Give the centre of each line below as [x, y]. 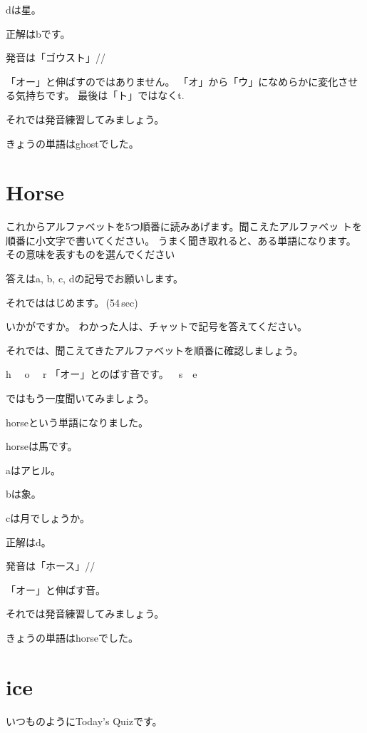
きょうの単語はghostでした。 [72, 143]
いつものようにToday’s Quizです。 [84, 721]
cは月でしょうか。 [48, 518]
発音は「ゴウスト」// [56, 57]
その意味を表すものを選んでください [91, 254]
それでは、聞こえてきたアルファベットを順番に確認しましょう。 [155, 350]
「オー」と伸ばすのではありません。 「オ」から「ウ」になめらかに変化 [172, 81]
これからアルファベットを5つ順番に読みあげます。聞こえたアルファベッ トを [184, 226]
